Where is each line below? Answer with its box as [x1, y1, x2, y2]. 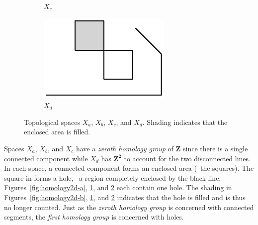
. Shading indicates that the [142, 116, 228, 127]
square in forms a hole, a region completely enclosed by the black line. [4, 172, 221, 183]
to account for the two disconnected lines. [124, 153, 251, 163]
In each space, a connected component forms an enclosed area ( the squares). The [4, 163, 254, 173]
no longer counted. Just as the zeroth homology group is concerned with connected [4, 202, 254, 212]
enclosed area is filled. [24, 126, 90, 137]
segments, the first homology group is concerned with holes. [4, 212, 184, 222]
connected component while [4, 153, 88, 163]
